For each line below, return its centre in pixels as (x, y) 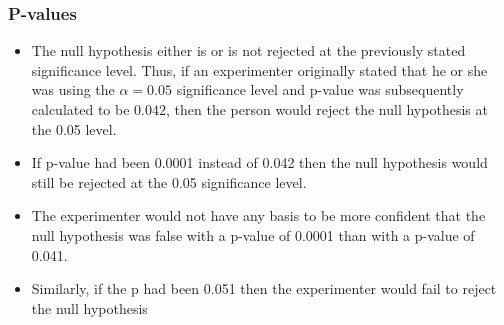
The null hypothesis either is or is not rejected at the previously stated (248, 50)
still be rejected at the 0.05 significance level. (169, 181)
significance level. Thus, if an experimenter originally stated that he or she (259, 69)
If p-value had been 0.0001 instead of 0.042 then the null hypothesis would (259, 162)
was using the (73, 89)
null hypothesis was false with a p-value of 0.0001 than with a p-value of (253, 234)
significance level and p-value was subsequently (320, 89)
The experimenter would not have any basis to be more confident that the (258, 215)
